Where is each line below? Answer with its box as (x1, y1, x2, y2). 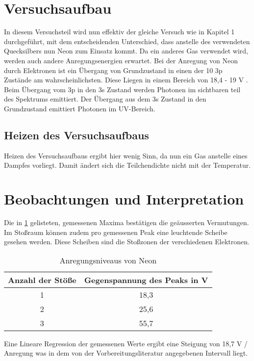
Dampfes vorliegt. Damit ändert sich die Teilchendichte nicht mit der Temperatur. (4, 160, 251, 170)
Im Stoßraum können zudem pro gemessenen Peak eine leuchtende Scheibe (4, 227, 228, 237)
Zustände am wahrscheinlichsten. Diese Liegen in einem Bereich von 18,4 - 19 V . (4, 75, 248, 85)
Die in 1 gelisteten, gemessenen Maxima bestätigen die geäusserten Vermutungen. (4, 217, 249, 227)
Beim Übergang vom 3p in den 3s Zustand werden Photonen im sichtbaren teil (4, 84, 241, 94)
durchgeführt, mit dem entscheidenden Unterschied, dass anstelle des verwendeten (4, 36, 250, 46)
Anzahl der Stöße (8, 274, 76, 285)
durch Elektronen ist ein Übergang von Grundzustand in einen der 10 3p (4, 65, 223, 75)
